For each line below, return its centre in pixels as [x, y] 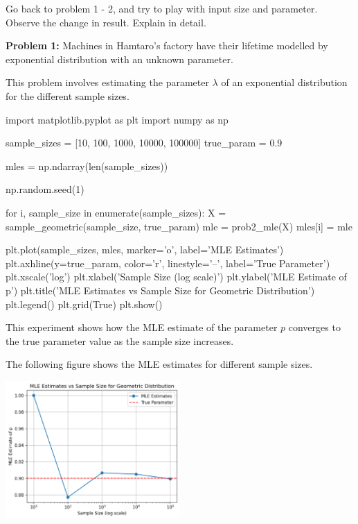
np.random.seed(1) [45, 189]
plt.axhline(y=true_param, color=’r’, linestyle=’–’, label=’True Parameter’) [168, 263]
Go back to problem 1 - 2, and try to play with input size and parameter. [162, 8]
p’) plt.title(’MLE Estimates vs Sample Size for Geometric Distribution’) [160, 290]
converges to [314, 327]
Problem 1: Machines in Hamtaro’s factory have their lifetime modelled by [167, 45]
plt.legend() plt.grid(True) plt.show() [84, 304]
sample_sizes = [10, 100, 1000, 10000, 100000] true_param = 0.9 [144, 143]
